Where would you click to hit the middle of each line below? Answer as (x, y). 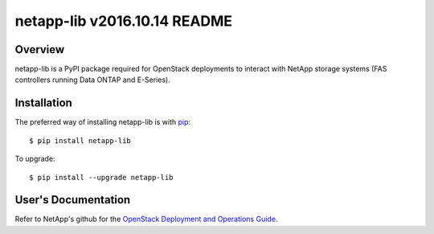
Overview (40, 49)
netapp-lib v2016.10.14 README (124, 21)
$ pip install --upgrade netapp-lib (101, 177)
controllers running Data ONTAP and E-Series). (92, 80)
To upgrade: (35, 159)
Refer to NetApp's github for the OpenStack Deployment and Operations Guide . (146, 219)
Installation (43, 103)
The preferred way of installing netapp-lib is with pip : (103, 122)
